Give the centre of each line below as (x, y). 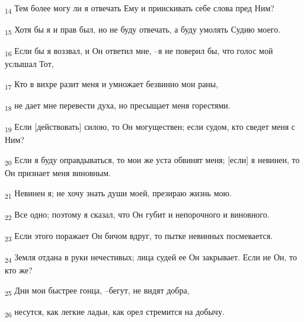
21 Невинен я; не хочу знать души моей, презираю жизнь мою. (118, 193)
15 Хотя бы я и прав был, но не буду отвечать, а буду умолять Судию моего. (143, 30)
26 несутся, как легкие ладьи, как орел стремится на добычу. (115, 312)
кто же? (19, 270)
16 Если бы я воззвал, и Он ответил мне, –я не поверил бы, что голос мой (139, 52)
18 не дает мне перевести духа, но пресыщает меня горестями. (118, 106)
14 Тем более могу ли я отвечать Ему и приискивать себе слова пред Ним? (140, 9)
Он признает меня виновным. (58, 173)
